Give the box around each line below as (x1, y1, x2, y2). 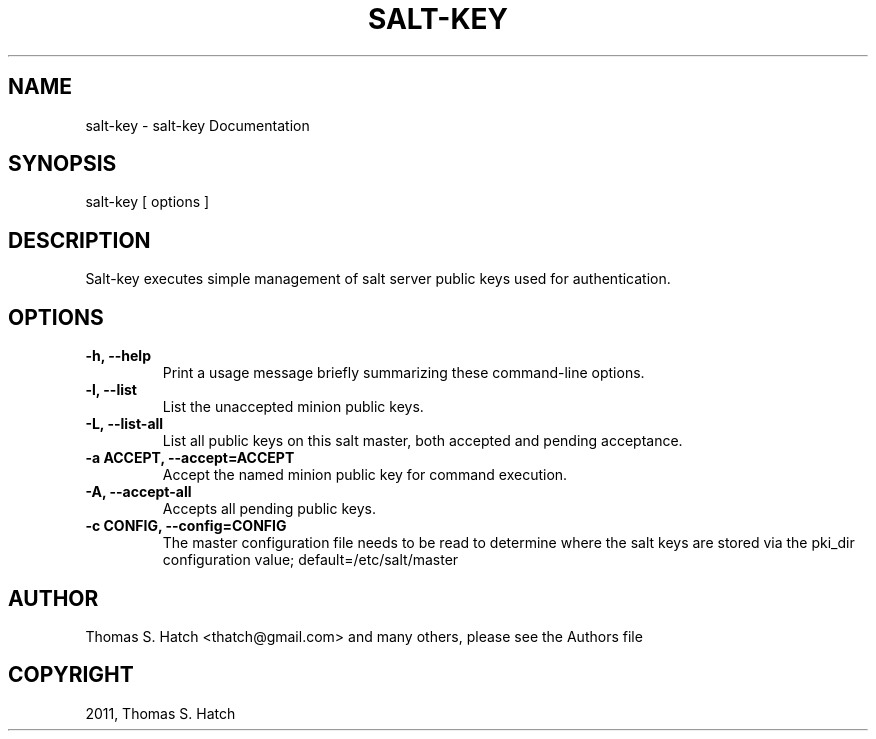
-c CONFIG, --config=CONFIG (85, 517, 287, 535)
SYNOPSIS (8, 151, 117, 177)
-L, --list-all (85, 415, 164, 433)
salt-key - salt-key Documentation (85, 116, 310, 134)
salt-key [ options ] (85, 193, 210, 211)
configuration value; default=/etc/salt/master (162, 551, 459, 569)
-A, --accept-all (85, 483, 192, 501)
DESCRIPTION (8, 227, 151, 253)
